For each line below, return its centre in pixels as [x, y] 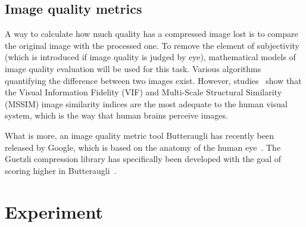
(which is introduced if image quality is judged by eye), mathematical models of [150, 57]
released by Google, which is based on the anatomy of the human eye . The [143, 147]
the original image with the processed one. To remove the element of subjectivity [152, 45]
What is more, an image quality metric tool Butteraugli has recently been [139, 135]
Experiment [54, 211]
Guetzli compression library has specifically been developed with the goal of [143, 159]
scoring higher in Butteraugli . [61, 170]
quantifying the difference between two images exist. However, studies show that [153, 80]
